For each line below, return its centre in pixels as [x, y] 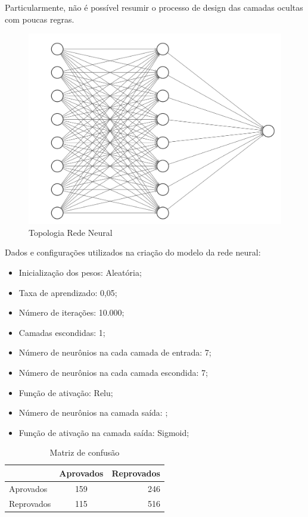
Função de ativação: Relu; [66, 392]
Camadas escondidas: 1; [62, 332]
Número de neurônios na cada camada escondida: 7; [113, 372]
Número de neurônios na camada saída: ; [93, 412]
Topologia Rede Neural [71, 232]
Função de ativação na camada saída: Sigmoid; [104, 432]
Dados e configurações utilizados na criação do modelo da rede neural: [133, 252]
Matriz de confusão [85, 452]
